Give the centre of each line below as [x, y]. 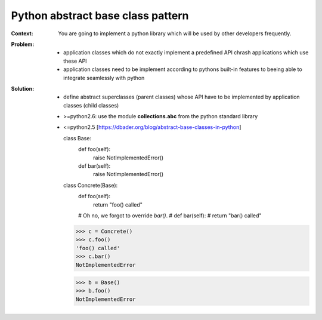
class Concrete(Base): [91, 185]
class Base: [78, 138]
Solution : [23, 88]
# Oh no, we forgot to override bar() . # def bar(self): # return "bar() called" [170, 216]
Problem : [23, 44]
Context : [22, 33]
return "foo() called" [118, 204]
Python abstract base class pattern [100, 16]
